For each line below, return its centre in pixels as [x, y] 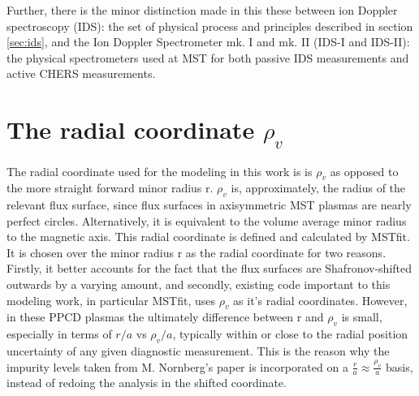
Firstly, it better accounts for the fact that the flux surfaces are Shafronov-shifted [209, 268]
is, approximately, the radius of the [318, 188]
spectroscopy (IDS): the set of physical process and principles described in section [210, 26]
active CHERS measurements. [81, 73]
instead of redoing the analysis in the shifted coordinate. [147, 383]
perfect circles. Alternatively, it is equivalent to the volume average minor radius [207, 220]
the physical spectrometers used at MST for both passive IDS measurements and [208, 57]
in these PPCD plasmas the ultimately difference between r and [165, 317]
